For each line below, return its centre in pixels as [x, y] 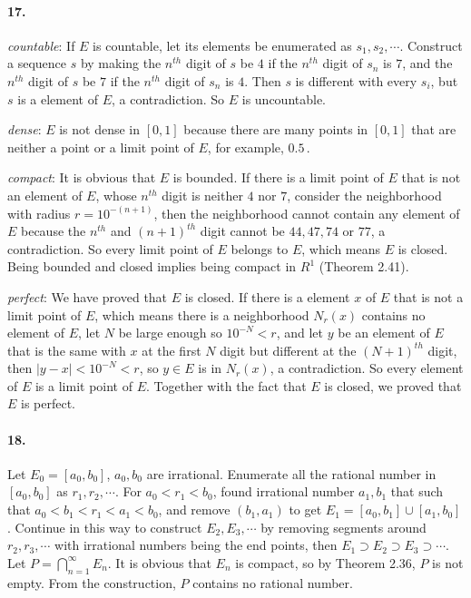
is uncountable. [284, 98]
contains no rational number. [273, 582]
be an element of [384, 333]
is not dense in [100, 129]
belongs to [260, 248]
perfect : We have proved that [88, 296]
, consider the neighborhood [364, 195]
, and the [427, 63]
